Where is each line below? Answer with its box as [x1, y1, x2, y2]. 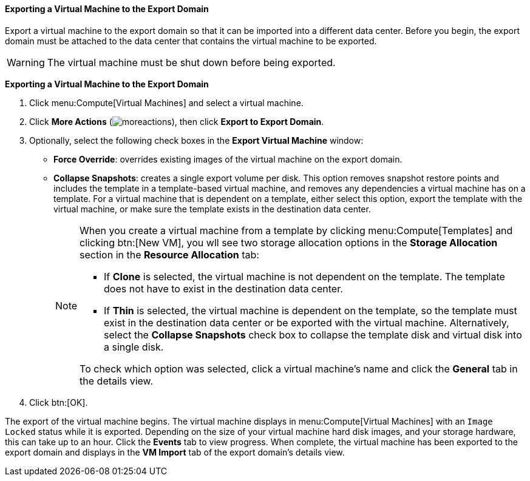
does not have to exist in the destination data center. [104, 282, 343, 295]
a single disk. [104, 340, 164, 353]
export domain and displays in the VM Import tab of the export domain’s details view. [5, 446, 345, 457]
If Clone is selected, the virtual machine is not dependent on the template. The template [104, 270, 505, 283]
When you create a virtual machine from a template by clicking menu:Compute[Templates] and [80, 224, 513, 237]
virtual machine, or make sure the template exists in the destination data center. [53, 203, 371, 214]
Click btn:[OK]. [29, 397, 88, 408]
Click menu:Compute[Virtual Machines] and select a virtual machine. [29, 97, 304, 108]
